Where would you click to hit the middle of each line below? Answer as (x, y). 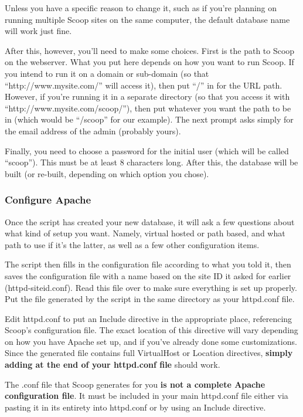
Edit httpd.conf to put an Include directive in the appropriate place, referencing (149, 318)
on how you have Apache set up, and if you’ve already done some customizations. (151, 341)
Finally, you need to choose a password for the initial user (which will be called (147, 150)
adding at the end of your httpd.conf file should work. (113, 365)
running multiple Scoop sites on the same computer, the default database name (147, 19)
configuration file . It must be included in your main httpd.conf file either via (147, 396)
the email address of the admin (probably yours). (93, 130)
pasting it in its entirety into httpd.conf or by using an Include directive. (135, 407)
